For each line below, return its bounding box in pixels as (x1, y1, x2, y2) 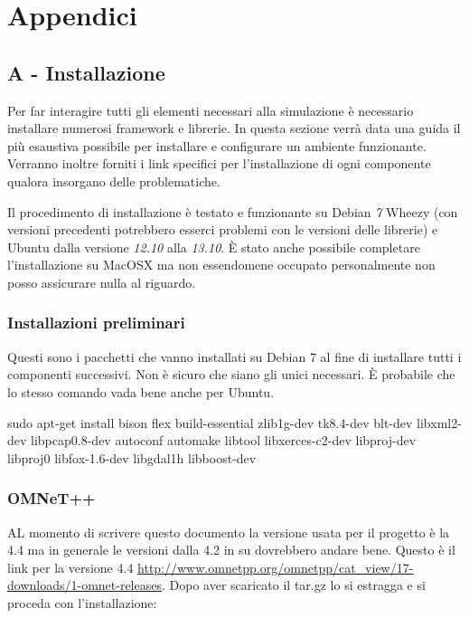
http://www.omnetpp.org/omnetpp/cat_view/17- (137, 557, 414, 576)
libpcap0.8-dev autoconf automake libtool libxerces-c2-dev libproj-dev (31, 431, 417, 450)
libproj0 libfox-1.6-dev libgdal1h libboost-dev (7, 448, 257, 467)
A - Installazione (7, 58, 165, 86)
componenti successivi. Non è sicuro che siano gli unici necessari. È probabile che (7, 365, 455, 384)
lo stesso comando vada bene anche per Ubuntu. (7, 382, 275, 401)
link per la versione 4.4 (7, 557, 134, 576)
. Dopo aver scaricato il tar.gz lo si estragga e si (161, 575, 426, 594)
